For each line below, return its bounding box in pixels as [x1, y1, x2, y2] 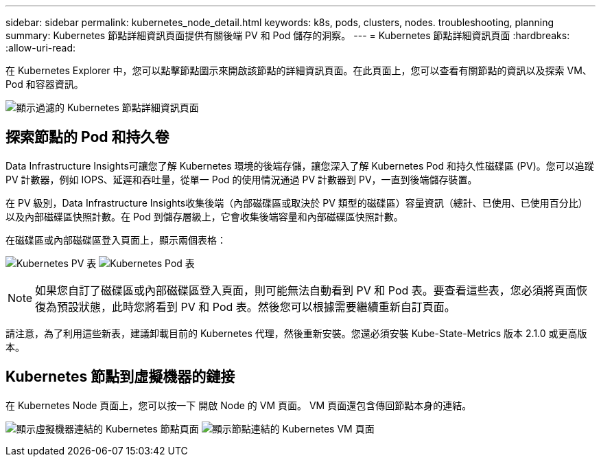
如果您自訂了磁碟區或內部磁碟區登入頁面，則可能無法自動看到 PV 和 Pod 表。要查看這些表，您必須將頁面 [35, 283, 576, 297]
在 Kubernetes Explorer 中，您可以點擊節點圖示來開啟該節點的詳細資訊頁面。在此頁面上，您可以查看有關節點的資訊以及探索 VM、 [5, 65, 592, 76]
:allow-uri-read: [5, 42, 76, 54]
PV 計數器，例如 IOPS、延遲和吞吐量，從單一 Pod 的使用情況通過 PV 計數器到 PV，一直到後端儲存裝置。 [5, 173, 478, 185]
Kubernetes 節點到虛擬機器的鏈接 [5, 368, 235, 386]
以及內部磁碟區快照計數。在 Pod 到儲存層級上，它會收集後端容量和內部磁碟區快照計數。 [5, 210, 403, 222]
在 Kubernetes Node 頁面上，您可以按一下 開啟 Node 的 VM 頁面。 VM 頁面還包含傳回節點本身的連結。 [5, 399, 472, 411]
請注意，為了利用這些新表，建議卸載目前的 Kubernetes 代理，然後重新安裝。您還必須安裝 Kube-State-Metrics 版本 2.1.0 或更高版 [5, 327, 587, 339]
